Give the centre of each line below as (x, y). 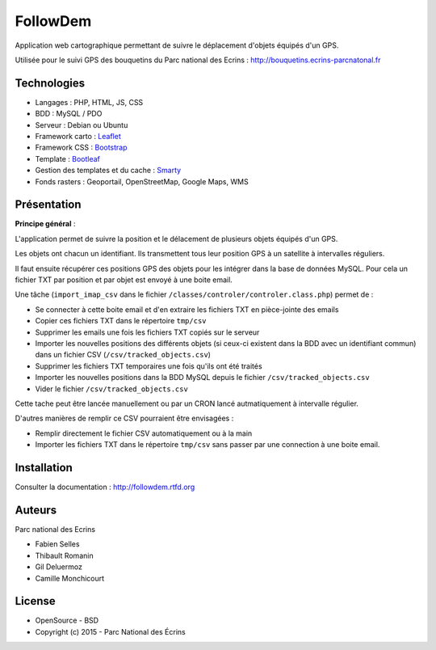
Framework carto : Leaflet (78, 137)
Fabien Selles (57, 544)
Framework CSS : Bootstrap (82, 148)
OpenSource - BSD (67, 620)
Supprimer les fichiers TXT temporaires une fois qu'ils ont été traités (149, 366)
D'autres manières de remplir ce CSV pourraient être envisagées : (124, 418)
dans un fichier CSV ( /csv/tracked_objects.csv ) (123, 355)
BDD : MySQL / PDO (69, 114)
